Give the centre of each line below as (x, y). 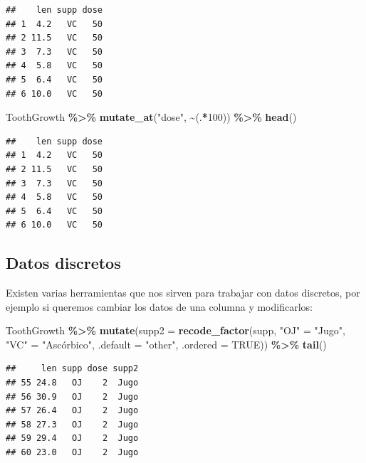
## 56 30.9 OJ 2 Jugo (72, 397)
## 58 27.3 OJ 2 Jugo (72, 424)
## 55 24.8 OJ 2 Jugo (72, 383)
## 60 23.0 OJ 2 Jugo (72, 453)
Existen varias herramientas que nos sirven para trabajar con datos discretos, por (183, 293)
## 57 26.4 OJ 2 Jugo (72, 411)
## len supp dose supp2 (72, 369)
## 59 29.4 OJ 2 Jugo (72, 438)
